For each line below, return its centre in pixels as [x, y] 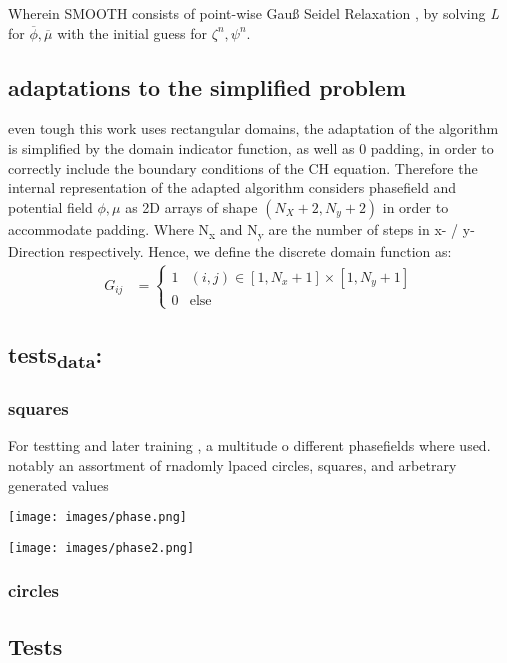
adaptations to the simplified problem [207, 86]
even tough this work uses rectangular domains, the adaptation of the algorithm [253, 128]
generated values [58, 484]
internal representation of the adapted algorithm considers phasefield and [232, 187]
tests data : [55, 356]
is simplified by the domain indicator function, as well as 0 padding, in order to [251, 147]
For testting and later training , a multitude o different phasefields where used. [249, 445]
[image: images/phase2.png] [101, 547]
